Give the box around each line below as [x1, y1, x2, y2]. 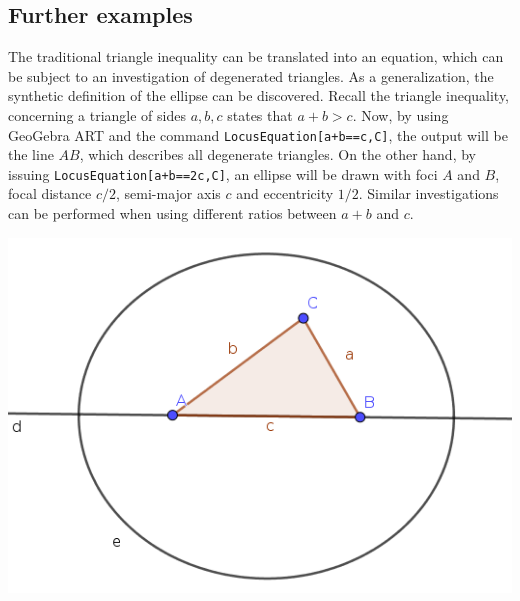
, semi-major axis [116, 183, 221, 204]
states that [227, 104, 293, 125]
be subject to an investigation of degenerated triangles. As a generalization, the [8, 65, 494, 86]
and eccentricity [236, 183, 334, 204]
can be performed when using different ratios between [8, 203, 337, 224]
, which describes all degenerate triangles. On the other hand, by [79, 144, 476, 165]
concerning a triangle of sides [8, 104, 186, 125]
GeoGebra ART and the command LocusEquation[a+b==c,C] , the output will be [8, 124, 508, 145]
